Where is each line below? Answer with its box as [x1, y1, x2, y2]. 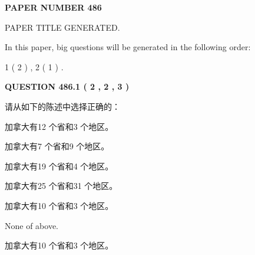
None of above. [5, 219, 58, 231]
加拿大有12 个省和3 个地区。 [5, 120, 114, 132]
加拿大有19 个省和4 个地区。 [5, 159, 114, 172]
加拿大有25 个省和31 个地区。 [5, 179, 118, 192]
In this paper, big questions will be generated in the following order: [5, 41, 251, 53]
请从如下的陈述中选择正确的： [5, 100, 120, 112]
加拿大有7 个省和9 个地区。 [5, 140, 110, 152]
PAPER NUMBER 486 [5, 1, 102, 13]
